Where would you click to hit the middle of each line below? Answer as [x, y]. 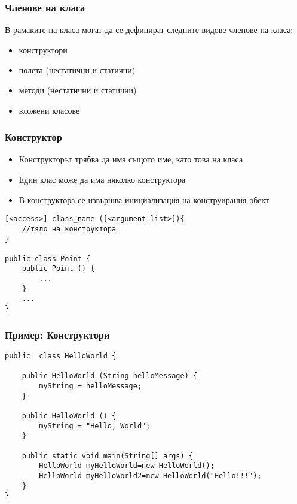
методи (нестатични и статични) [78, 90]
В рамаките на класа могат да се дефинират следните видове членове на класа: [149, 30]
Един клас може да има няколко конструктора [102, 179]
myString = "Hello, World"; [95, 426]
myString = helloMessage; [91, 386]
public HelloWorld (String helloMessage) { [110, 376]
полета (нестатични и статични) [77, 70]
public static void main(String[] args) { [107, 456]
